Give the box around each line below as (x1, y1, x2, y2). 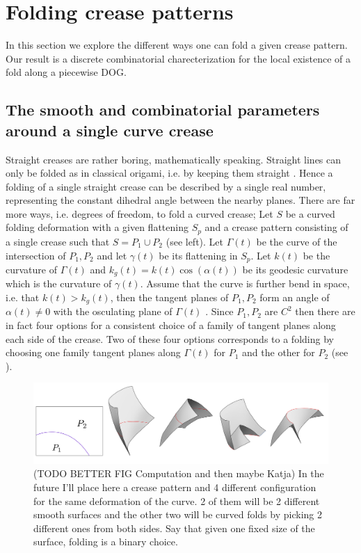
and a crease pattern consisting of (204, 220, 348, 234)
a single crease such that (6, 234, 110, 248)
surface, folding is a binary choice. (33, 534, 178, 549)
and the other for (242, 345, 315, 360)
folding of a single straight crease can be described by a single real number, (6, 179, 326, 193)
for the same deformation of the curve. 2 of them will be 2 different (33, 493, 320, 508)
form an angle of (259, 290, 330, 305)
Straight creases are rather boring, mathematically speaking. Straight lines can (6, 152, 342, 166)
